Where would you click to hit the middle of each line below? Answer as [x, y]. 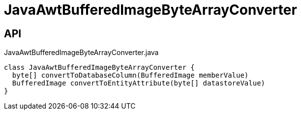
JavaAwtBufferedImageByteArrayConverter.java [81, 53]
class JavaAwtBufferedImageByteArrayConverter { [99, 68]
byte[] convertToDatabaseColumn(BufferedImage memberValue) [130, 75]
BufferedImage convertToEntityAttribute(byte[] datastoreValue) [139, 83]
